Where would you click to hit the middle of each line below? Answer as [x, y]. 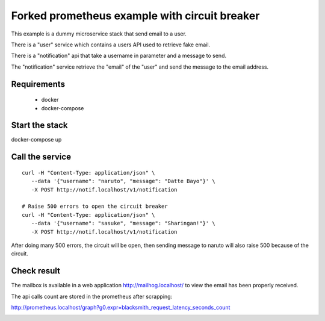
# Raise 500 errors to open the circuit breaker [95, 207]
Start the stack [39, 126]
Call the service [41, 157]
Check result [36, 271]
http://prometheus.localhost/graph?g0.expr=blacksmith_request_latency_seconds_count [121, 308]
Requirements [38, 84]
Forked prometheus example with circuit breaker [135, 16]
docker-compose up [36, 140]
